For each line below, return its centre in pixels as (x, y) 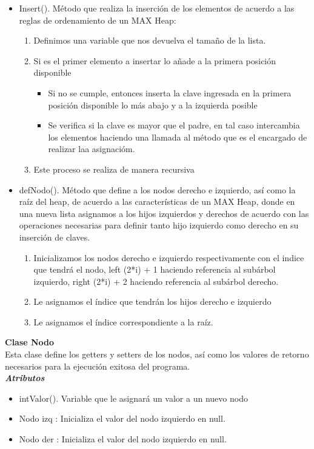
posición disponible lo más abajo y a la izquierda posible (153, 105)
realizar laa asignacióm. (92, 149)
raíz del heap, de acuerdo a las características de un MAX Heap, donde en (157, 201)
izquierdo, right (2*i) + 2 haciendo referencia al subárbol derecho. (156, 281)
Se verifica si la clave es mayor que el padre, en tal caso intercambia (174, 125)
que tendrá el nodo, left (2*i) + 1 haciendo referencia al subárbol (155, 269)
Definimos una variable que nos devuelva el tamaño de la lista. (150, 40)
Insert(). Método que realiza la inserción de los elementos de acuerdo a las (157, 8)
